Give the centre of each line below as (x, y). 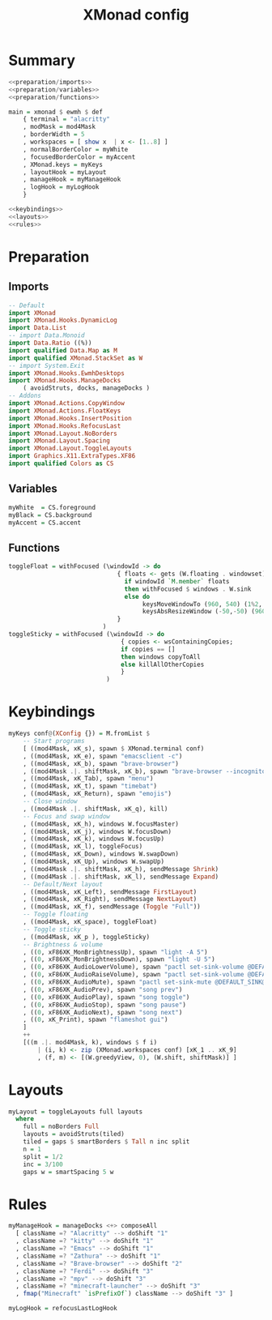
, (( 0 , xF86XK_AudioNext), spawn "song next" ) (103, 1012)
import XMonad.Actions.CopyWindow (67, 404)
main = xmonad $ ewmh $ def (56, 112)
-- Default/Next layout (63, 884)
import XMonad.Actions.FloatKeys (65, 411)
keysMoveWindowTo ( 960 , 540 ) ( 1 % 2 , (202, 604)
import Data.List (38, 328)
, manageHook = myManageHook (72, 180)
